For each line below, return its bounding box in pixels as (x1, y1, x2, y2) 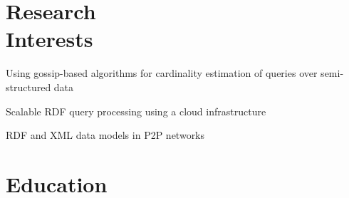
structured (6, 79, 51, 94)
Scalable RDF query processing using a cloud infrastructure (6, 103, 266, 118)
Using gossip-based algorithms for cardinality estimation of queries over (6, 66, 318, 80)
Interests (6, 24, 93, 53)
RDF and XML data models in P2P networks (6, 127, 205, 142)
